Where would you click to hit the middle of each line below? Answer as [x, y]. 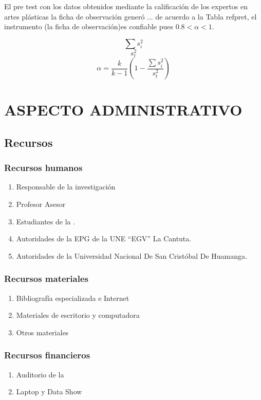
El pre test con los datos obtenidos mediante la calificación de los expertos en [126, 6]
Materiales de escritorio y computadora [78, 315]
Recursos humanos [43, 168]
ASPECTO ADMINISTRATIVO [123, 110]
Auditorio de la [40, 374]
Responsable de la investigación [66, 187]
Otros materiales [42, 332]
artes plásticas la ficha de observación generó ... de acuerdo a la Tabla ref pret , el [130, 16]
